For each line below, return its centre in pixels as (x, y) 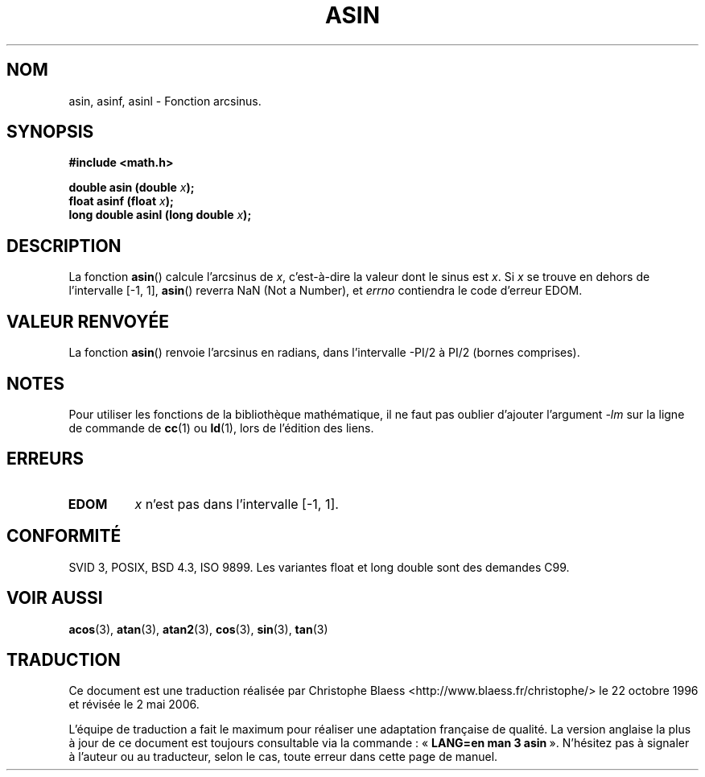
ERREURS (45, 459)
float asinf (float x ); (121, 201)
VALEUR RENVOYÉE (88, 321)
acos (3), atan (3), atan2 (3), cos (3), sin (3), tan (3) (198, 629)
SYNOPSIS (50, 132)
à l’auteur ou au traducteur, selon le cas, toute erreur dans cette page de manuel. (283, 757)
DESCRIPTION (64, 246)
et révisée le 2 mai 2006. (134, 705)
